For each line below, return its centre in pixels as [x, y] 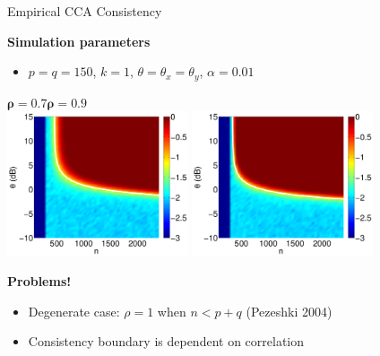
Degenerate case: [74, 311]
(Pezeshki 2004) [289, 311]
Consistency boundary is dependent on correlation [166, 341]
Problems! [39, 281]
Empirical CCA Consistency [85, 11]
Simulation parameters [79, 41]
